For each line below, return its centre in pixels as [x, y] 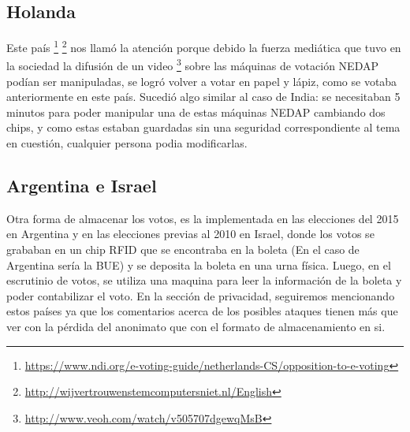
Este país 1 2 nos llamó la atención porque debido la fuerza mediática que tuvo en [204, 46]
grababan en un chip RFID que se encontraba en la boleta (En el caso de [183, 250]
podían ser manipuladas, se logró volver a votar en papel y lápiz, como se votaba [202, 81]
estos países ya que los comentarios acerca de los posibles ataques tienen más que [202, 311]
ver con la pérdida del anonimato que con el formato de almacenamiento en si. [196, 327]
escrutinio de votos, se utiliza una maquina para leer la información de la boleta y [204, 280]
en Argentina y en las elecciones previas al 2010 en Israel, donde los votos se [190, 234]
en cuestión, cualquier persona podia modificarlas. [127, 143]
